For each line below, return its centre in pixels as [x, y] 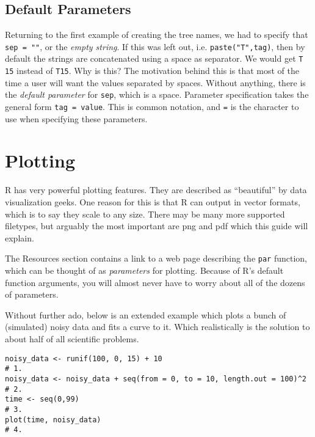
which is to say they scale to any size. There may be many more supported [145, 214]
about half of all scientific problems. [72, 338]
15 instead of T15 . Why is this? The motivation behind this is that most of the [152, 71]
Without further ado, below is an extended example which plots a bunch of [146, 314]
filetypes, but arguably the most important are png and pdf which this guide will [157, 226]
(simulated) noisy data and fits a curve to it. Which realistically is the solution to [157, 327]
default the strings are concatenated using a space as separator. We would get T [154, 58]
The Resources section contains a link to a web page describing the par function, [156, 258]
